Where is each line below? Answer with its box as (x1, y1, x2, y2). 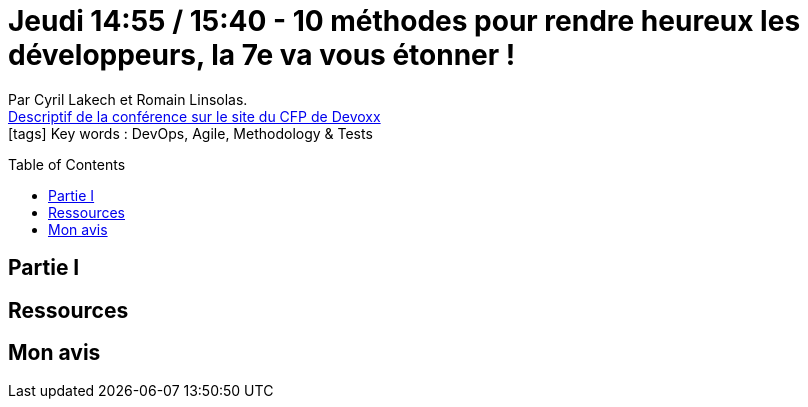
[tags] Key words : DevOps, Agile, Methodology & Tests (8, 124, 373, 142)
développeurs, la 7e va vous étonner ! (8, 38, 516, 72)
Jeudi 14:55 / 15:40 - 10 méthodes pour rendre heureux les (8, 4, 801, 38)
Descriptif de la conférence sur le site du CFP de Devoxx (8, 107, 381, 125)
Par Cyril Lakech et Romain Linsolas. (8, 90, 248, 108)
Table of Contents (8, 155, 126, 173)
